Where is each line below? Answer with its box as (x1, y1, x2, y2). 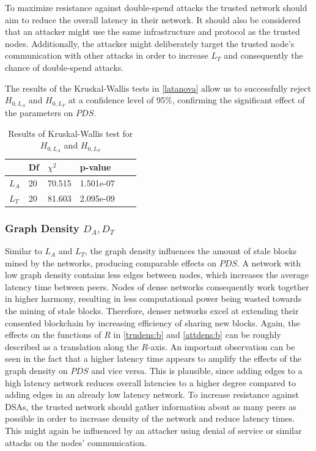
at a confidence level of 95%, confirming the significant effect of (68, 94, 305, 106)
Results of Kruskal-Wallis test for (8, 127, 133, 139)
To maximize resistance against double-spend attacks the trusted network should (5, 1, 307, 13)
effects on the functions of (5, 328, 101, 341)
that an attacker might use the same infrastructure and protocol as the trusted (5, 25, 300, 38)
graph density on (5, 364, 68, 376)
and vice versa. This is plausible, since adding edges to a (91, 364, 303, 376)
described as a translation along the (5, 340, 139, 353)
